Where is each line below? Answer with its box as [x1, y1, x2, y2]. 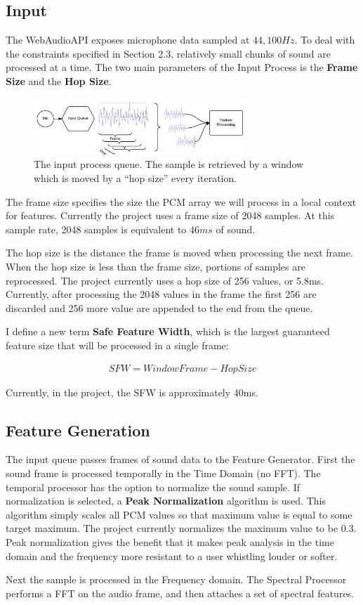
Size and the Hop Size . [6, 73, 112, 88]
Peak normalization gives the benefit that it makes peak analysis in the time [6, 535, 334, 549]
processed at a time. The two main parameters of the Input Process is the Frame [6, 60, 358, 74]
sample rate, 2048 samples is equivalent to [6, 221, 187, 236]
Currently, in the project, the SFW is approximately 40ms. [6, 384, 258, 399]
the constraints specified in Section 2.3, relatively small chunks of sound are [6, 46, 331, 60]
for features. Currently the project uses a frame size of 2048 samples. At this [6, 208, 335, 223]
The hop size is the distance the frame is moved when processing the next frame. [6, 245, 353, 260]
